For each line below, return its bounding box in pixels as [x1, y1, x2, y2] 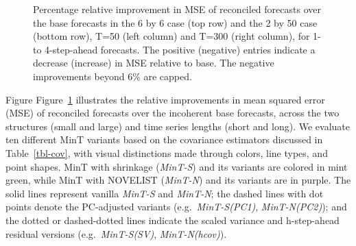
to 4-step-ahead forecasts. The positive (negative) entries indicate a [33, 42, 316, 56]
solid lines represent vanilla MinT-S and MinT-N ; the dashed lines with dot [5, 186, 324, 200]
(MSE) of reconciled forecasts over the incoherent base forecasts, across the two [5, 106, 340, 120]
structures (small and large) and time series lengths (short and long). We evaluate [5, 119, 350, 133]
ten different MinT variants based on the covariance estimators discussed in [5, 132, 323, 147]
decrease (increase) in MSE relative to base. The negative [33, 56, 274, 70]
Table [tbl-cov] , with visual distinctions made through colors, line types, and [5, 145, 328, 160]
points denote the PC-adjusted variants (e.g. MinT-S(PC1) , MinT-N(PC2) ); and [5, 199, 347, 214]
